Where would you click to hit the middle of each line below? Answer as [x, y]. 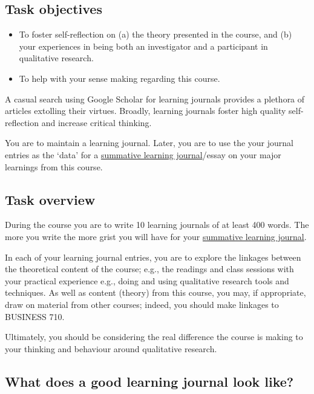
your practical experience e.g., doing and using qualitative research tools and [147, 280]
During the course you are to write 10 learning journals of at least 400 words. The [157, 225]
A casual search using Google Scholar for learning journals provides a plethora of [155, 98]
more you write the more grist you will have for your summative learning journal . [156, 236]
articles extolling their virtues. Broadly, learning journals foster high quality [146, 111]
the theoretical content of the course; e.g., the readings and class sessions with [149, 269]
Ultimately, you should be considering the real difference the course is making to [154, 337]
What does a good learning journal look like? [149, 381]
